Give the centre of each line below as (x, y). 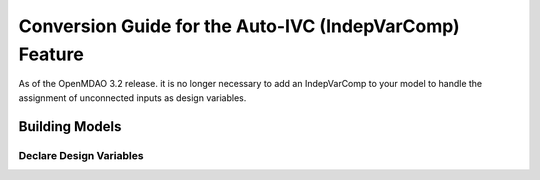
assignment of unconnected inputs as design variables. (132, 97)
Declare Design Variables (81, 155)
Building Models (70, 126)
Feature (51, 54)
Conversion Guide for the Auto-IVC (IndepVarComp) (239, 26)
